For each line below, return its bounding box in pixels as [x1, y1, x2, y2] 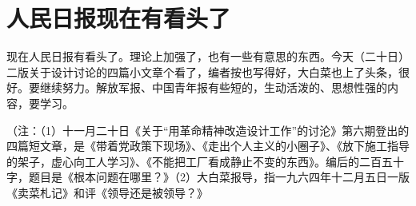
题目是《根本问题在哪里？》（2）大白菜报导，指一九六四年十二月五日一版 [28, 168, 410, 185]
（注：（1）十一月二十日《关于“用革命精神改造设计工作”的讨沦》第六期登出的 [6, 121, 410, 138]
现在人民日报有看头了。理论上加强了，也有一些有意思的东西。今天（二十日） [6, 48, 410, 65]
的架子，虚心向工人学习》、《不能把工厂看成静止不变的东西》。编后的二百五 [6, 153, 393, 169]
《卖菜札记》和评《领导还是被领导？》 [6, 184, 208, 200]
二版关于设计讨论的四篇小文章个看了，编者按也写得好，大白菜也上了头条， [6, 63, 398, 80]
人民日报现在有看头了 [6, 2, 231, 34]
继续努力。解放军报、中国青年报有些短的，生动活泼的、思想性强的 [39, 79, 387, 96]
